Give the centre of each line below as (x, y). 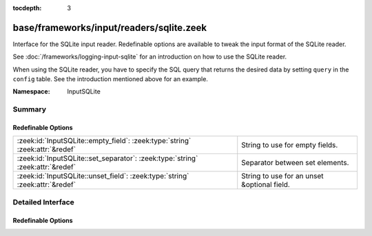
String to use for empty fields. (290, 145)
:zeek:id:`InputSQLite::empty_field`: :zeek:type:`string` (104, 141)
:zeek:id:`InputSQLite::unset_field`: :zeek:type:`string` (103, 176)
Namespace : (32, 92)
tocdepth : (27, 8)
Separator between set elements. (295, 163)
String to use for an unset (282, 176)
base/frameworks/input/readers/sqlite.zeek (110, 28)
